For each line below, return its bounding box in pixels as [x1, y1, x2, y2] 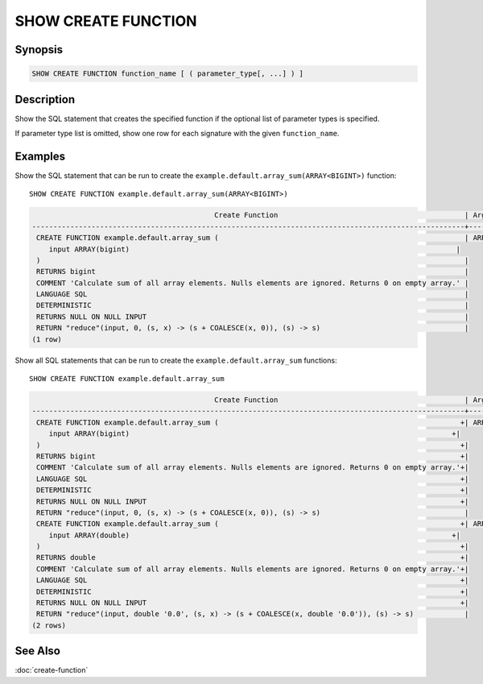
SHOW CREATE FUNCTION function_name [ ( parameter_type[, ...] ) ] [31, 69, 304, 78]
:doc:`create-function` [14, 665, 89, 675]
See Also [14, 645, 60, 658]
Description [14, 93, 76, 106]
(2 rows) [31, 620, 67, 630]
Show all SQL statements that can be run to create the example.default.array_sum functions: [14, 355, 337, 365]
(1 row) [31, 334, 62, 344]
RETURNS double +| [36, 553, 469, 562]
